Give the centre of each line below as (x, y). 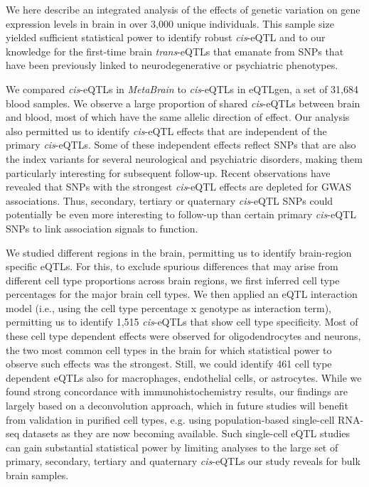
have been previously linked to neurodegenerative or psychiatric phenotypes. (172, 65)
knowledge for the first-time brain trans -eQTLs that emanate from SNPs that (175, 51)
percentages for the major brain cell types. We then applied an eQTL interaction (182, 294)
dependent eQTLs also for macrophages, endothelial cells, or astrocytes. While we (184, 377)
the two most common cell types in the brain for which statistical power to (169, 349)
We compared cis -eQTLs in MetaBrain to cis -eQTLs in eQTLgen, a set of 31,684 (182, 89)
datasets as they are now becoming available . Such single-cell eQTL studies (186, 433)
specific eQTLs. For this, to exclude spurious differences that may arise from (172, 266)
